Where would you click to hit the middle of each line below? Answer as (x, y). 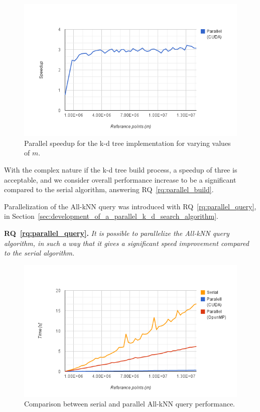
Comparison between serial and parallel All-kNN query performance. (130, 404)
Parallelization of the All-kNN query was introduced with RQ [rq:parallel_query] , (130, 206)
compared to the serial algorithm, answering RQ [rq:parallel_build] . (109, 189)
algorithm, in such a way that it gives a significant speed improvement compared (126, 243)
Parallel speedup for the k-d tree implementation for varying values (127, 143)
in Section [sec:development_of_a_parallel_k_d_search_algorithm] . (111, 216)
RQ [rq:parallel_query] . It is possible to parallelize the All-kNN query (117, 233)
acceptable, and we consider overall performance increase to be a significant (120, 179)
